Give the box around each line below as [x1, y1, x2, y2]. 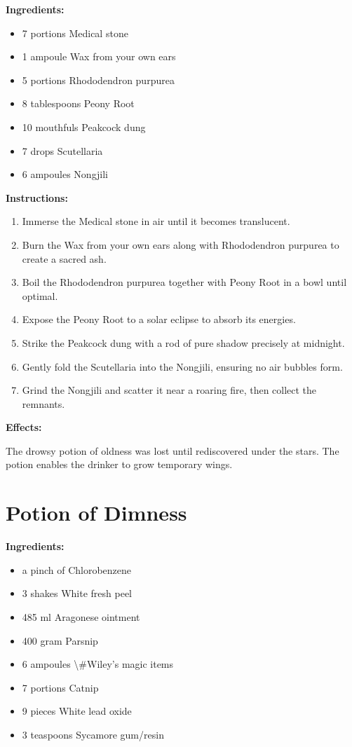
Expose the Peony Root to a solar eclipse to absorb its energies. [22, 312, 296, 327]
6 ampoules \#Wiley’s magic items [22, 657, 174, 671]
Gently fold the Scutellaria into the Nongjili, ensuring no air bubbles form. [22, 359, 343, 373]
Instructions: [6, 190, 68, 205]
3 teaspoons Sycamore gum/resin [22, 727, 164, 741]
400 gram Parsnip [22, 633, 98, 647]
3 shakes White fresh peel [22, 586, 132, 601]
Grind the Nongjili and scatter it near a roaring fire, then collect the [22, 383, 317, 397]
